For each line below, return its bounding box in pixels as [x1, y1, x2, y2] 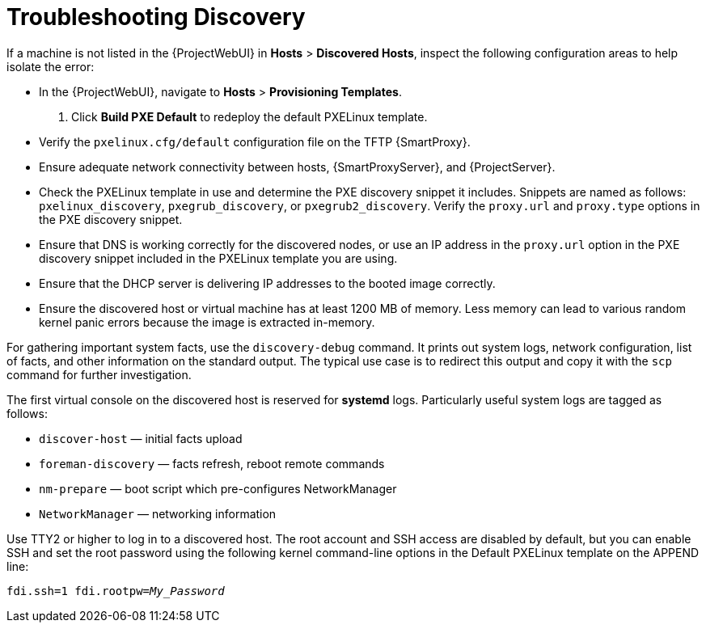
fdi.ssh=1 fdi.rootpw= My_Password [6, 584, 225, 597]
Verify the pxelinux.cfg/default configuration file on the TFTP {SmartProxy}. [39, 134, 471, 149]
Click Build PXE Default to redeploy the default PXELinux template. [71, 109, 428, 124]
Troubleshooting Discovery [6, 3, 306, 31]
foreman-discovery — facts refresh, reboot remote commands [39, 456, 385, 471]
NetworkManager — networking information [39, 506, 277, 521]
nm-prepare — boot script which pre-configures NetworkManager [39, 481, 397, 496]
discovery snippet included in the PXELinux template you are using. [39, 251, 398, 265]
